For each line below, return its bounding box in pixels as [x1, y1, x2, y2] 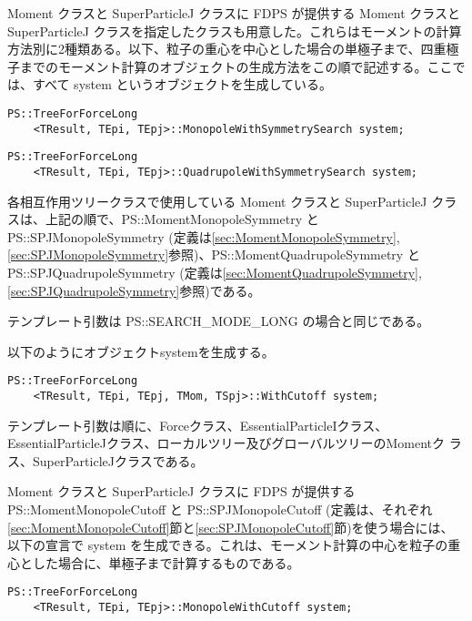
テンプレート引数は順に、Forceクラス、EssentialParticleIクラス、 [7, 415, 388, 434]
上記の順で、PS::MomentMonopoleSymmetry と [45, 209, 319, 229]
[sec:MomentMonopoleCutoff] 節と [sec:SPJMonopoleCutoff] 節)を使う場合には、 [7, 517, 454, 536]
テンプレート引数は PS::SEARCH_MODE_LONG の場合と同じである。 [7, 311, 430, 331]
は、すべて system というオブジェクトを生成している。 [7, 75, 333, 94]
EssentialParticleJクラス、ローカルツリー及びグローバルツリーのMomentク [7, 433, 446, 453]
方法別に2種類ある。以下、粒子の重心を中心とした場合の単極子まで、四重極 [7, 39, 459, 58]
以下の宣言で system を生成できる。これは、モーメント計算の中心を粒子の [7, 535, 448, 555]
